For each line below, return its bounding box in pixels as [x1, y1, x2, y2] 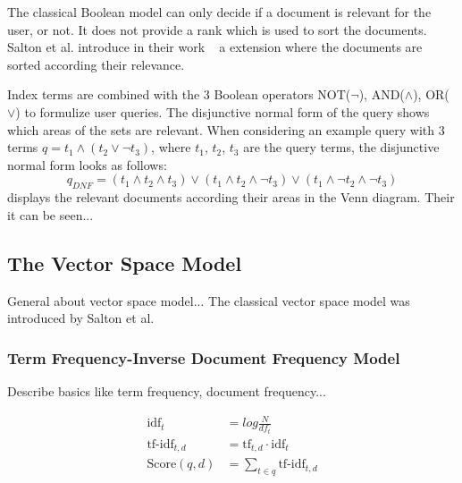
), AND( [358, 85, 405, 104]
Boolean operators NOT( [214, 85, 351, 104]
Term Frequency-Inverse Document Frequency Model [7, 346, 400, 369]
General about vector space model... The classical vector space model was [7, 291, 410, 309]
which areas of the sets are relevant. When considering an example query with [7, 120, 435, 139]
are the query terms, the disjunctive [243, 138, 440, 157]
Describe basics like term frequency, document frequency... [7, 381, 326, 400]
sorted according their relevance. [7, 55, 185, 73]
